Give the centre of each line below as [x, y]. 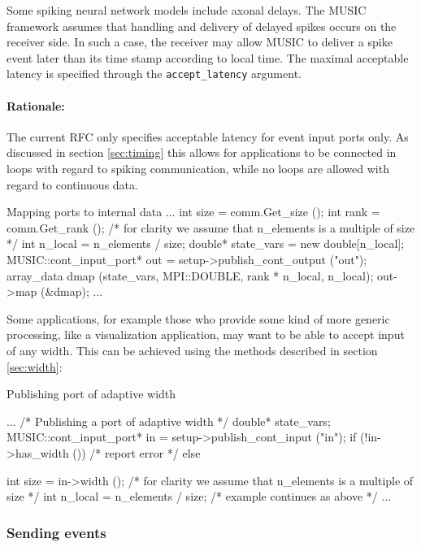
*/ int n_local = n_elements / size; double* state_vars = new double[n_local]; [206, 243]
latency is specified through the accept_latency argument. [154, 74]
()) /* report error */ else [137, 452]
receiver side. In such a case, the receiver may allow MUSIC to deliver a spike [200, 42]
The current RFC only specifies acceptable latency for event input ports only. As [208, 136]
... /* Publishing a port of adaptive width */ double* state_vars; [169, 421]
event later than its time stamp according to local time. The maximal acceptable [208, 57]
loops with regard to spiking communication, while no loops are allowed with [198, 169]
